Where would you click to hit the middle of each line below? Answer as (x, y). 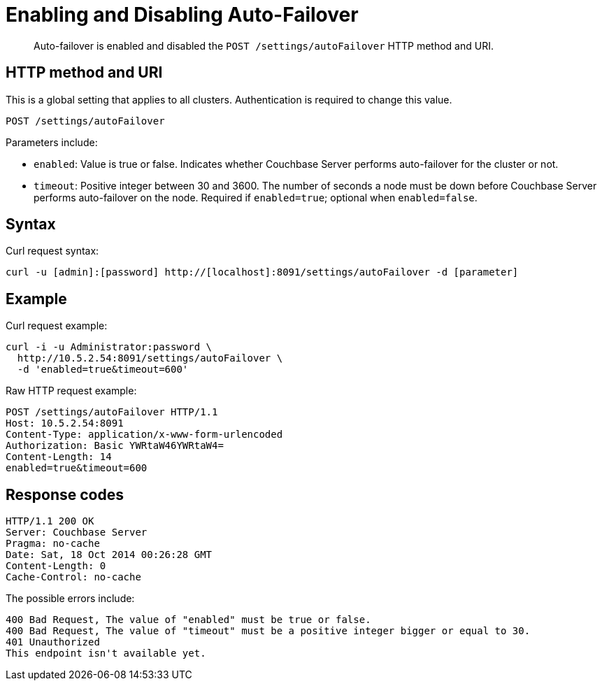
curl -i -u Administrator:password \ (109, 347)
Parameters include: (52, 142)
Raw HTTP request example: (71, 391)
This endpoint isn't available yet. (106, 653)
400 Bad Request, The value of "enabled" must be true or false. (188, 620)
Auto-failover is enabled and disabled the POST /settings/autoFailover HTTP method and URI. (264, 45)
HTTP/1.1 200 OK (50, 521)
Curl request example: (57, 326)
